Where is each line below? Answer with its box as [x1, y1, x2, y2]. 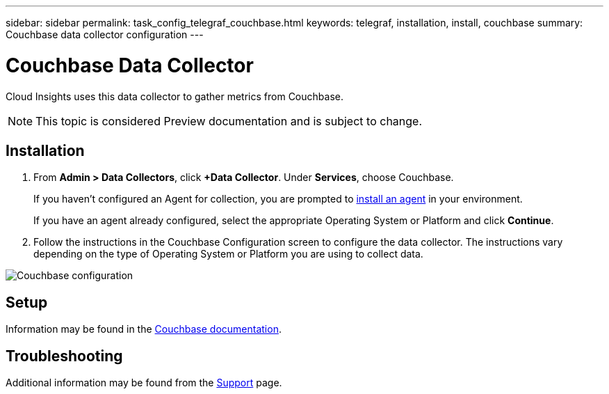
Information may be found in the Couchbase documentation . [6, 323, 282, 336]
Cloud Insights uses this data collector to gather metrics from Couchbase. [6, 90, 343, 102]
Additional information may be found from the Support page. [6, 377, 282, 389]
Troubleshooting [6, 347, 123, 365]
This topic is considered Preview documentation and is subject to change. [35, 113, 423, 128]
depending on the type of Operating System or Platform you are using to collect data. [33, 248, 423, 260]
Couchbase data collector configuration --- [6, 29, 204, 40]
